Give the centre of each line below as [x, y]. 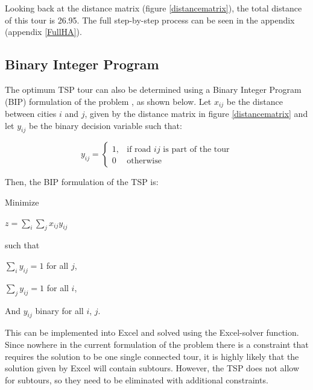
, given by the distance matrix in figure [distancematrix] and [196, 114]
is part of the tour [196, 150]
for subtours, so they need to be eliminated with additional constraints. [137, 379]
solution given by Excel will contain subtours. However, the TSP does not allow [152, 368]
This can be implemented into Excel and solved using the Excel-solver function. [152, 332]
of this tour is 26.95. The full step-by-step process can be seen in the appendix [150, 20]
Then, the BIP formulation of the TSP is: [82, 182]
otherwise [144, 161]
